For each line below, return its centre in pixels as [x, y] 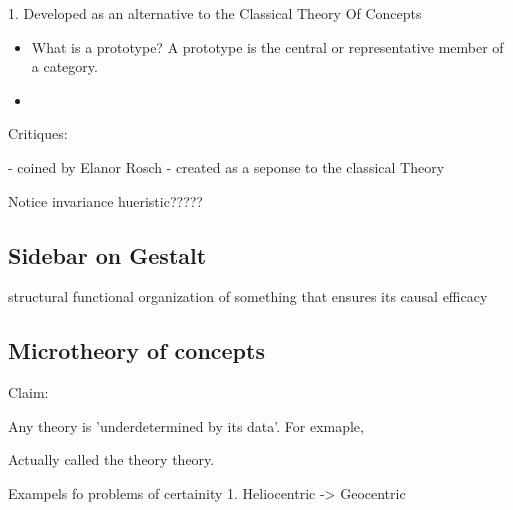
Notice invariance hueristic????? [105, 200]
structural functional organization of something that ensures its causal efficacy [248, 296]
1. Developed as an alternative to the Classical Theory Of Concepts [215, 13]
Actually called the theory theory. [111, 459]
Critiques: [38, 133]
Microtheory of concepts [136, 350]
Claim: [28, 392]
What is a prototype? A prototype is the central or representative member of [267, 46]
